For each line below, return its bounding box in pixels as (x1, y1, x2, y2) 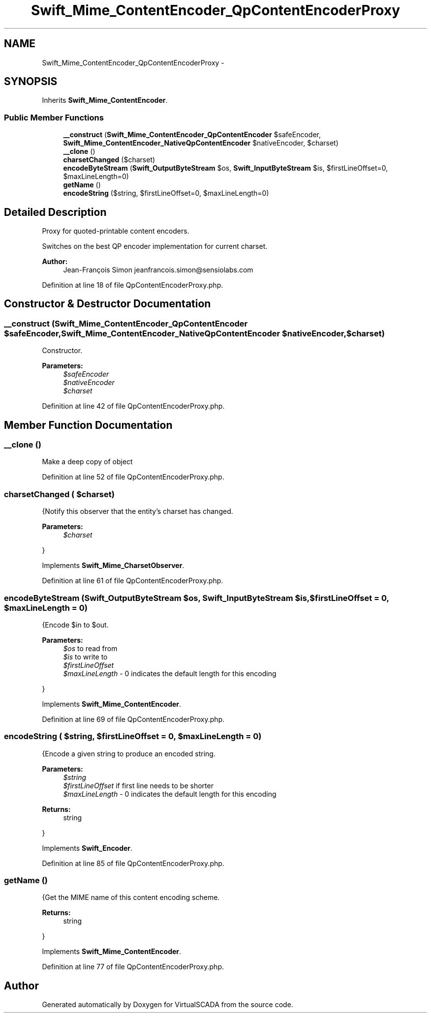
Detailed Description (4, 206, 107, 218)
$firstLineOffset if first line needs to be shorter (63, 781, 214, 790)
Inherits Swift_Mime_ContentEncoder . (42, 96, 168, 105)
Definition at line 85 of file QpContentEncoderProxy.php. (42, 859, 224, 867)
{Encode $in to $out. (42, 620, 109, 629)
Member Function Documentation (4, 419, 173, 431)
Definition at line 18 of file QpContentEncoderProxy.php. (42, 281, 223, 290)
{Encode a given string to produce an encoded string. (42, 749, 215, 758)
